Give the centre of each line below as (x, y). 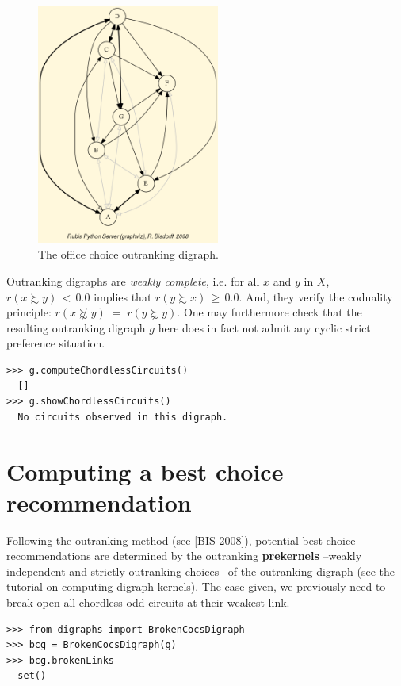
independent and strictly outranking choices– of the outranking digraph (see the (201, 571)
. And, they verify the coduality (316, 296)
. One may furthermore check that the (269, 312)
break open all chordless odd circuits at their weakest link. (148, 602)
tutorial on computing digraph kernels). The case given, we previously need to (196, 586)
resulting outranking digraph (76, 327)
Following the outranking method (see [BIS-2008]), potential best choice (181, 540)
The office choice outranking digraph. (128, 254)
